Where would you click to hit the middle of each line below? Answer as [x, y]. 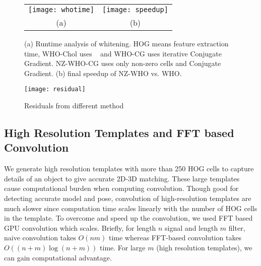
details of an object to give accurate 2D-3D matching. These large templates [122, 178]
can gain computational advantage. [58, 257]
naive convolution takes [40, 238]
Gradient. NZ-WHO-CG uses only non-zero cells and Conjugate [123, 63]
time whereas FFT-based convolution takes [175, 238]
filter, [237, 227]
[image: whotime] [61, 10]
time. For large [123, 247]
